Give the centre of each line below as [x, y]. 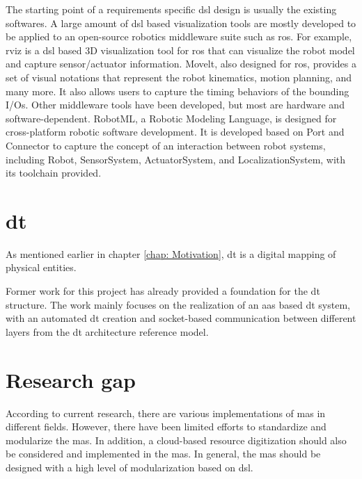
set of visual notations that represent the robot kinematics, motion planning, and [179, 77]
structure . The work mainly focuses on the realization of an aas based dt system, [178, 304]
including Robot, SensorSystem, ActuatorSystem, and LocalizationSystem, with [176, 159]
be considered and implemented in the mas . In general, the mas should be [163, 454]
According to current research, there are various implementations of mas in [166, 413]
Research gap [71, 379]
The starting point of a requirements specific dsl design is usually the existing [171, 9]
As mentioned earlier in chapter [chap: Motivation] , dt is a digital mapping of [171, 253]
